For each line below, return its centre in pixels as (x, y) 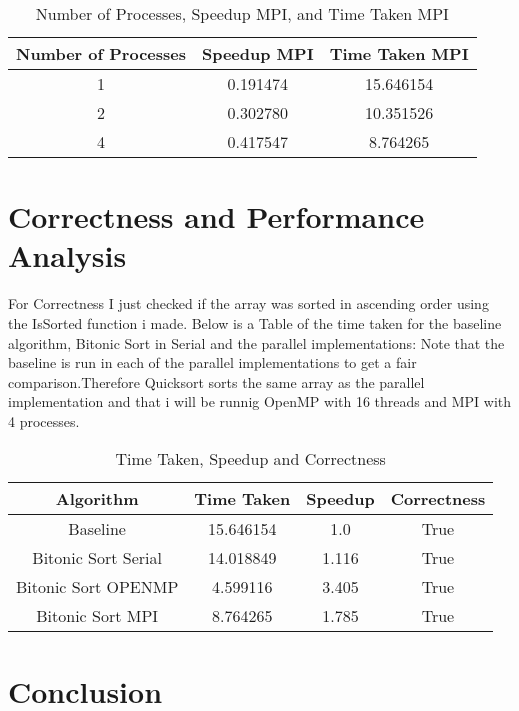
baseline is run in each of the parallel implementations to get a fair (212, 362)
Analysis (67, 255)
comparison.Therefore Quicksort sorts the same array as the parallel (216, 381)
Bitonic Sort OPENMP (97, 587)
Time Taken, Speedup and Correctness (250, 459)
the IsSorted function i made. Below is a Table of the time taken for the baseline (255, 322)
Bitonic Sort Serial (97, 558)
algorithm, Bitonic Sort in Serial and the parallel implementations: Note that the (256, 342)
